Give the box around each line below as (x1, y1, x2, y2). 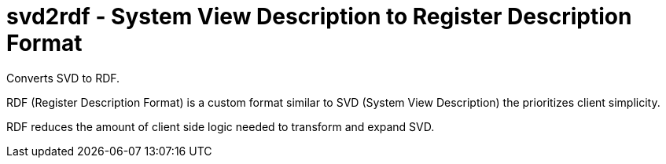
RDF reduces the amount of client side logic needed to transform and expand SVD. (6, 119, 435, 133)
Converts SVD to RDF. (6, 71, 120, 85)
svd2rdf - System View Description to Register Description (6, 3, 632, 30)
